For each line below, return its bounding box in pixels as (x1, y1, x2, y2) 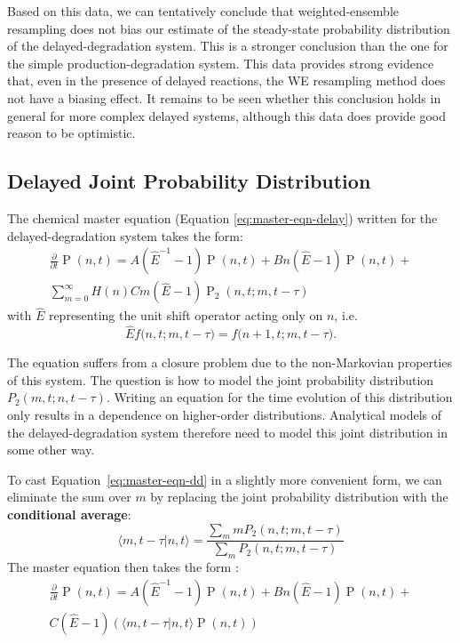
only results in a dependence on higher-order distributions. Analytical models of (7, 406, 442, 424)
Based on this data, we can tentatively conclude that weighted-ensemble (7, 2, 399, 20)
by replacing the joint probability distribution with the (150, 487, 448, 506)
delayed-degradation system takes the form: (7, 226, 243, 245)
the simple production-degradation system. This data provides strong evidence (7, 53, 434, 72)
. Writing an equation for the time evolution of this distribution (106, 388, 453, 406)
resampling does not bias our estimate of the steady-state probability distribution (7, 19, 450, 37)
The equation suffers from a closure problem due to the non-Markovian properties (7, 353, 453, 372)
